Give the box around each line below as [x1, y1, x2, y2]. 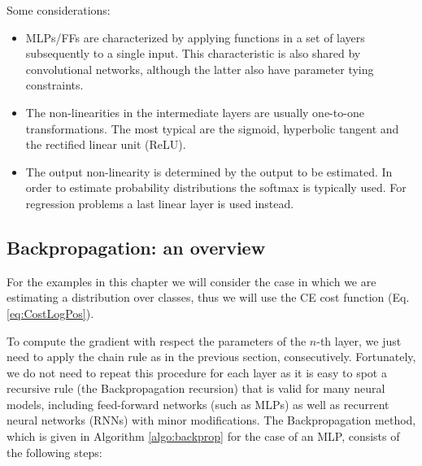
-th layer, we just [316, 332, 402, 349]
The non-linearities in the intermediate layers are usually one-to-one [25, 103, 364, 120]
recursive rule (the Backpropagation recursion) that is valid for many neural [7, 380, 385, 397]
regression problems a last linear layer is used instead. [25, 194, 294, 211]
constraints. [25, 76, 84, 94]
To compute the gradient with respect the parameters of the [7, 332, 307, 349]
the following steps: [7, 443, 102, 460]
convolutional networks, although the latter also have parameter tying [25, 60, 374, 77]
